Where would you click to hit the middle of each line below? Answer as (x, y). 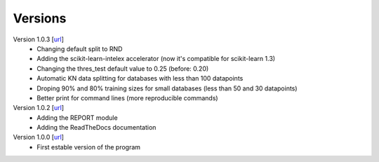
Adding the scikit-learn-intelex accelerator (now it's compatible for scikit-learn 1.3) (156, 59)
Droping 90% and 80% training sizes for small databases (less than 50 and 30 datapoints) (167, 88)
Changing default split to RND (80, 48)
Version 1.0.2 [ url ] (39, 108)
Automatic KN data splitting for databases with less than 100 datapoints (140, 79)
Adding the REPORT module (78, 117)
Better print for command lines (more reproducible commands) (127, 97)
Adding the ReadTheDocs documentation (97, 128)
